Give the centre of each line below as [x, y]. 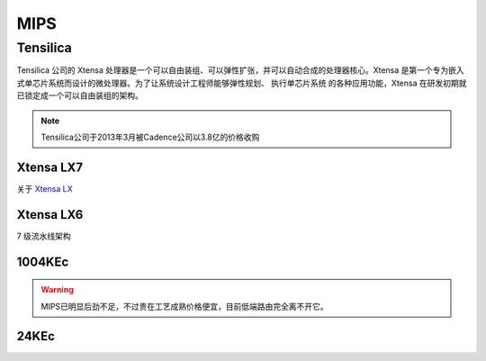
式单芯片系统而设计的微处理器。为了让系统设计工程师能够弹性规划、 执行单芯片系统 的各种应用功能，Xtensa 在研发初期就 [242, 83]
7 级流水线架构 [44, 236]
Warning [57, 290]
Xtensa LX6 [50, 215]
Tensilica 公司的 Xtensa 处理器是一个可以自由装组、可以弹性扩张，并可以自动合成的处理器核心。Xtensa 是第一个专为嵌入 [241, 70]
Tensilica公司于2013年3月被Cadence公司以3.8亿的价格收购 [150, 137]
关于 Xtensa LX [45, 188]
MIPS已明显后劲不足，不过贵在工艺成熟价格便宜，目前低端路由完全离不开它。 [184, 306]
